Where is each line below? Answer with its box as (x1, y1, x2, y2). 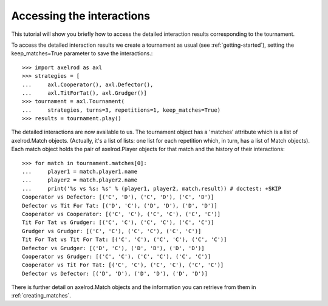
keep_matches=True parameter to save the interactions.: (11, 50, 153, 57)
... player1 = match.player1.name (22, 168, 138, 175)
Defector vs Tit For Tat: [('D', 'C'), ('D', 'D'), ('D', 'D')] (22, 202, 218, 209)
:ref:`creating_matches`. (11, 292, 71, 299)
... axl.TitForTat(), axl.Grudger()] (22, 89, 147, 97)
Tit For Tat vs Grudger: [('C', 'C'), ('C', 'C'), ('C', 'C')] (22, 219, 214, 226)
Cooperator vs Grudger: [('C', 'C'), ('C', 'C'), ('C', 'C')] (22, 253, 211, 260)
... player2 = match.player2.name (22, 177, 138, 183)
